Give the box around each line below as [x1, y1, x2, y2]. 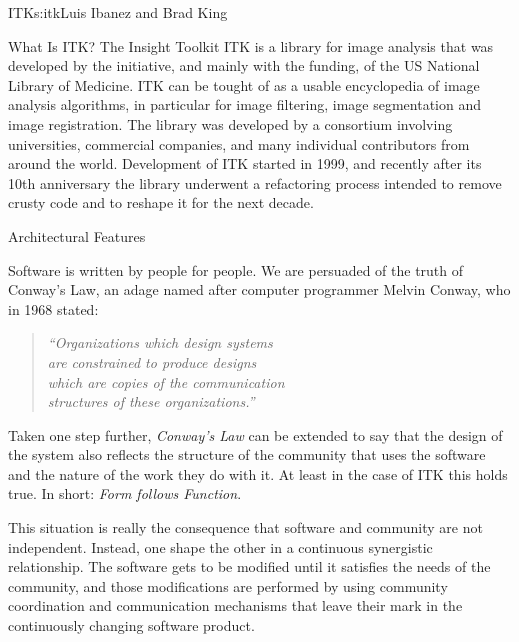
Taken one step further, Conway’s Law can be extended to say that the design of [8, 424, 503, 445]
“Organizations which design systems [47, 332, 273, 353]
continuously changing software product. [8, 615, 255, 636]
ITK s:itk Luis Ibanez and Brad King [8, 2, 228, 22]
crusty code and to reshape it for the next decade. [8, 192, 314, 213]
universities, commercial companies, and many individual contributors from [8, 133, 470, 154]
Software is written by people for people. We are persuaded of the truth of [8, 259, 464, 280]
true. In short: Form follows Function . [8, 483, 242, 504]
